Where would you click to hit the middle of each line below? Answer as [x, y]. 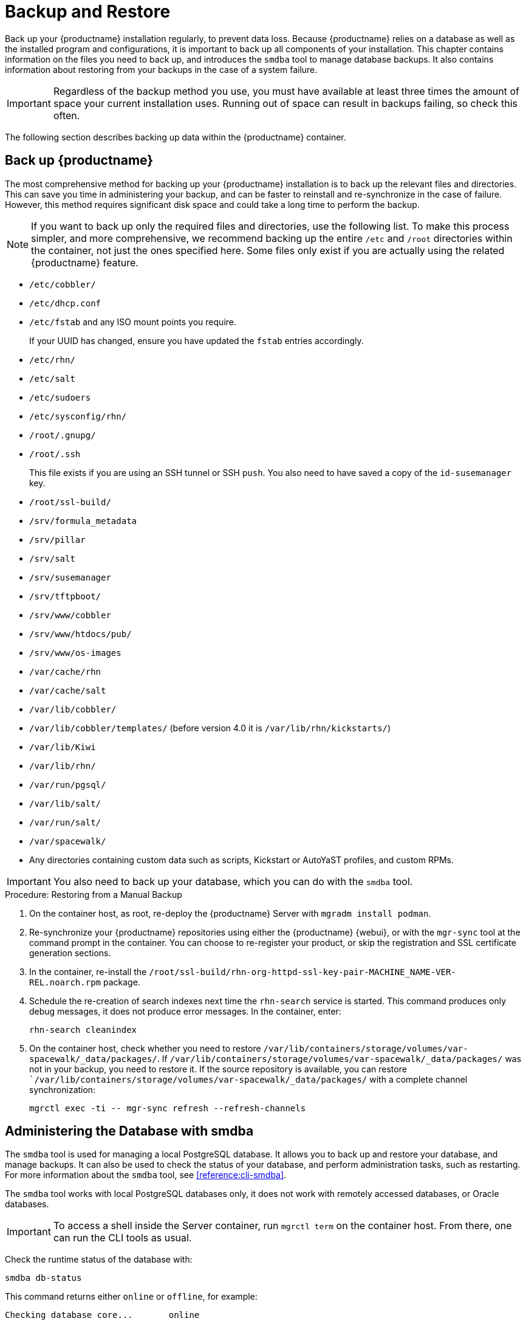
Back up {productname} [79, 160]
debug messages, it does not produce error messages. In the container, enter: [185, 1011]
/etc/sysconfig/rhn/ [78, 416]
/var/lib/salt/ [65, 803]
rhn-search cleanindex [83, 1029]
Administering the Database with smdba [129, 1131]
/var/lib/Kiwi [63, 747]
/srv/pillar [57, 540]
